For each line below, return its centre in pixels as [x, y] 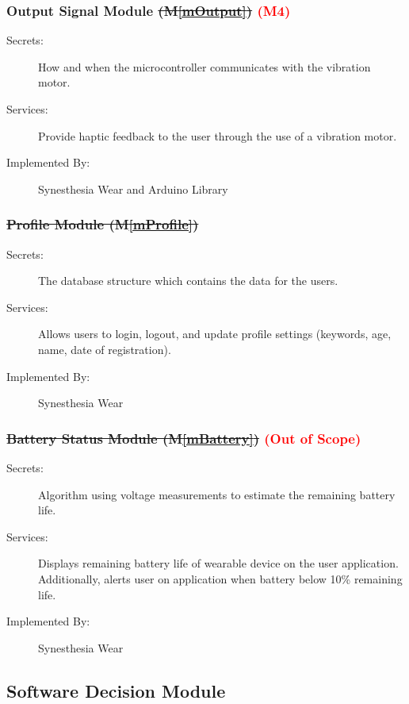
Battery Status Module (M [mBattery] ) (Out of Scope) [184, 438]
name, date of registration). [105, 349]
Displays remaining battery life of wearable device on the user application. [218, 563]
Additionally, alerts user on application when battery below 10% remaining [220, 578]
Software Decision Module [116, 690]
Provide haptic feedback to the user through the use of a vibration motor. [218, 135]
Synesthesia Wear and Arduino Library [133, 189]
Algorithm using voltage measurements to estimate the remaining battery [217, 494]
